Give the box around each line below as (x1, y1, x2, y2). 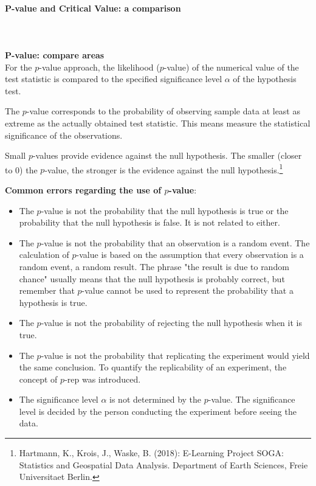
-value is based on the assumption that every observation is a (76, 248, 304, 261)
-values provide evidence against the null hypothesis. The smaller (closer (32, 149, 302, 162)
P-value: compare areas (5, 48, 105, 61)
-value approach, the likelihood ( (39, 60, 160, 73)
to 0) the (5, 163, 38, 176)
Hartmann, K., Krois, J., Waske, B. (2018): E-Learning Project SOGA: (19, 446, 284, 459)
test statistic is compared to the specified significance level (5, 72, 222, 85)
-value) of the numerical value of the (163, 60, 299, 73)
